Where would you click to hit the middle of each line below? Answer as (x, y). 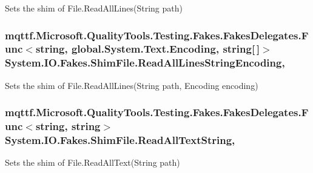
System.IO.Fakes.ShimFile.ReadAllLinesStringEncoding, (145, 63)
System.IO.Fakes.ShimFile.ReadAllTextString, (120, 140)
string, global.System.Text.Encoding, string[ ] (148, 49)
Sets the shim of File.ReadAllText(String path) (93, 162)
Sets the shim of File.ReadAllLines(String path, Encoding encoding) (132, 85)
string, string (68, 126)
